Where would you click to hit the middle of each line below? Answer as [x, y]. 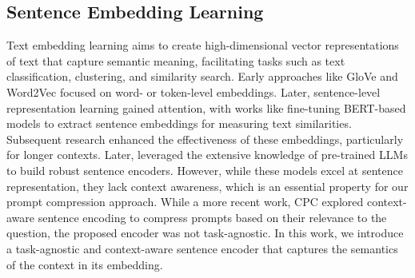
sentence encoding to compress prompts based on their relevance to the [212, 217]
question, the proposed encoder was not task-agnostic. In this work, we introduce [205, 233]
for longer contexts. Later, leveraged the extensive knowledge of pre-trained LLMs [207, 155]
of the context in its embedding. [85, 264]
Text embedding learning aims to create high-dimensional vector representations [203, 45]
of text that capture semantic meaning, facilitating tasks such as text [176, 60]
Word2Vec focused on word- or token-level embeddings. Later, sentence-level [194, 91]
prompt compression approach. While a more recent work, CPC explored [185, 202]
